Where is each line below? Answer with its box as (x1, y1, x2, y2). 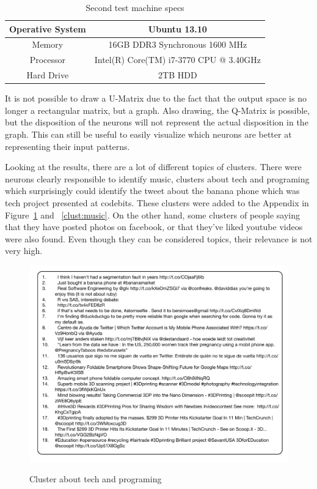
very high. (5, 244, 43, 257)
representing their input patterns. (5, 140, 130, 152)
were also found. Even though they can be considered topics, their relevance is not (5, 232, 313, 245)
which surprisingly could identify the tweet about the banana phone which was (5, 184, 300, 197)
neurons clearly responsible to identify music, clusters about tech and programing (5, 172, 310, 185)
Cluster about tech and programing (29, 472, 162, 485)
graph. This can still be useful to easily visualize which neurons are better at (5, 128, 292, 140)
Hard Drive (26, 69, 69, 81)
